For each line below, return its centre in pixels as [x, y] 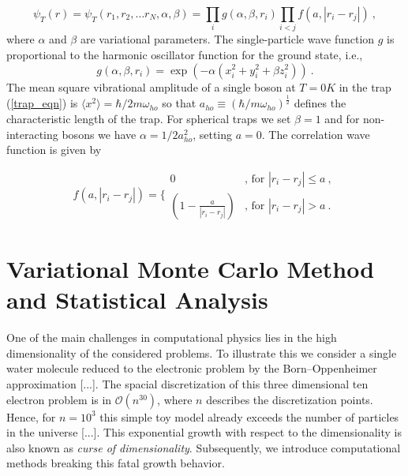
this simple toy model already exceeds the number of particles [249, 416]
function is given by [54, 150]
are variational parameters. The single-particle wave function [227, 39]
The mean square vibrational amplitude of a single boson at [151, 86]
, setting [213, 134]
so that [179, 103]
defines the [320, 103]
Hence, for [31, 416]
